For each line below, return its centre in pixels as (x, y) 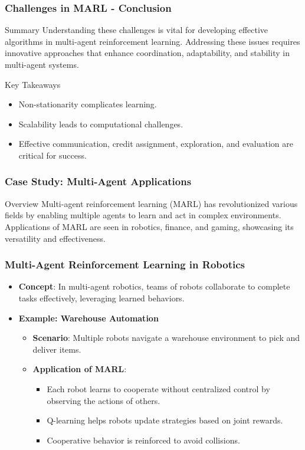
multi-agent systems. (42, 64)
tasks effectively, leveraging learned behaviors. (101, 298)
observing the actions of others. (104, 400)
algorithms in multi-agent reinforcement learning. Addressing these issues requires (152, 41)
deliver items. (57, 349)
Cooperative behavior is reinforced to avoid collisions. (143, 440)
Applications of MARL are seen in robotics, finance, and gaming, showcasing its (149, 226)
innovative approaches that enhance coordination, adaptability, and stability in (147, 53)
